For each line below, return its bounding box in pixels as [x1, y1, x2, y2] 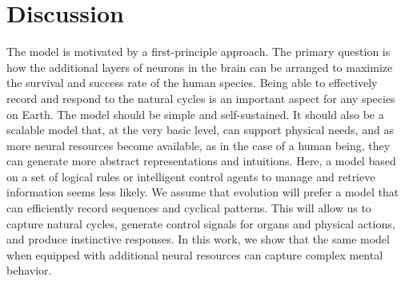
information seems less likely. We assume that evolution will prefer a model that [6, 184, 399, 200]
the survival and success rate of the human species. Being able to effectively [6, 74, 378, 91]
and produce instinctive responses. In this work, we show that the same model [6, 231, 390, 247]
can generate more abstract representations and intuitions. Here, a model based [6, 152, 396, 169]
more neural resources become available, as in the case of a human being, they [6, 137, 391, 153]
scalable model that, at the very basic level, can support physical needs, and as [6, 121, 394, 138]
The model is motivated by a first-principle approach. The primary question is [6, 43, 391, 60]
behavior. [6, 262, 52, 279]
